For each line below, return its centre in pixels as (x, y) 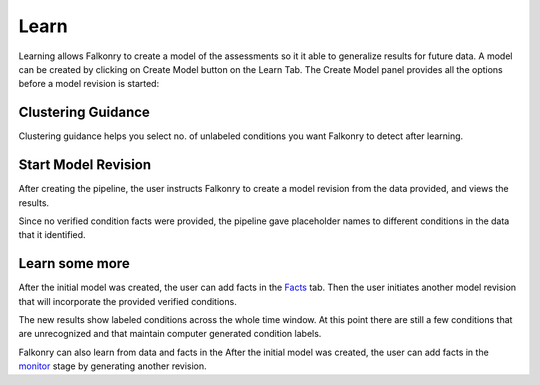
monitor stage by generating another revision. (112, 366)
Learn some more (74, 263)
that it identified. (52, 235)
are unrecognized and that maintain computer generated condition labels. (170, 334)
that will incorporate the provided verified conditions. (127, 301)
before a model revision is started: (89, 84)
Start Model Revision (85, 165)
